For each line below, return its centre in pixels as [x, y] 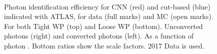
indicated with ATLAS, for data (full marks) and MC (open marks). [109, 16]
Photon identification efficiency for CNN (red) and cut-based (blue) [107, 6]
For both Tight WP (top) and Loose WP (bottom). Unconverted [103, 26]
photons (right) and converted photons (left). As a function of [99, 36]
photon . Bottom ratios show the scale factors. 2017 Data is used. [104, 45]
